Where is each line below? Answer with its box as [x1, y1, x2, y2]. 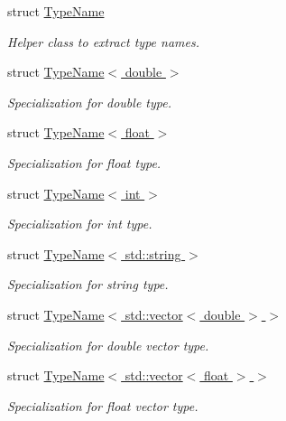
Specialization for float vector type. [7, 396, 198, 415]
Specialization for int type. [7, 214, 152, 233]
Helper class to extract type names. [7, 32, 199, 51]
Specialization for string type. [7, 275, 169, 294]
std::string [125, 244, 181, 263]
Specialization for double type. [7, 92, 171, 111]
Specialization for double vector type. [7, 335, 209, 354]
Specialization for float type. [7, 153, 161, 172]
